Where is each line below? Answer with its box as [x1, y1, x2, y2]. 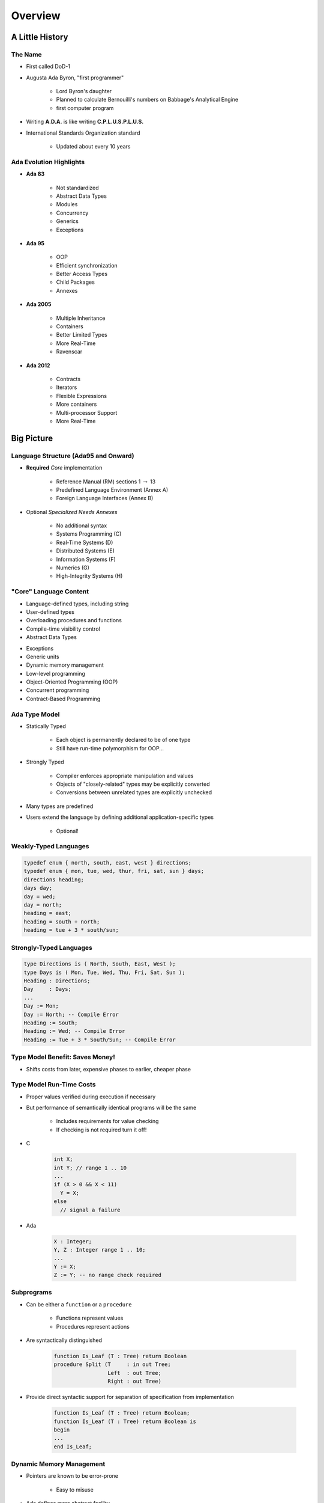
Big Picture [11, 433, 53, 443]
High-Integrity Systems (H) [56, 572, 123, 580]
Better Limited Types [56, 331, 107, 338]
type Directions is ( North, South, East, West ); [23, 961, 176, 967]
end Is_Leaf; [53, 1443, 92, 1450]
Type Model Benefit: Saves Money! [11, 1053, 115, 1061]
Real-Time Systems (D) [56, 539, 113, 546]
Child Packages [56, 278, 95, 286]
